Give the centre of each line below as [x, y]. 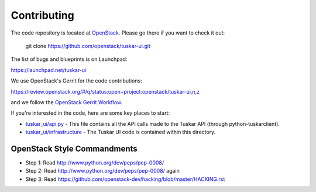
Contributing [42, 15]
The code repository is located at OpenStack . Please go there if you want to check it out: [118, 33]
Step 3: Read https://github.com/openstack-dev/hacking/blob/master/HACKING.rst [125, 179]
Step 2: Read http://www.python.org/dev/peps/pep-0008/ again [102, 171]
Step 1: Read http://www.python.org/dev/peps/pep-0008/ [95, 162]
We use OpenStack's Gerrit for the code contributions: [77, 81]
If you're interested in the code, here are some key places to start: [90, 113]
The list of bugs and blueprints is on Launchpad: [69, 59]
